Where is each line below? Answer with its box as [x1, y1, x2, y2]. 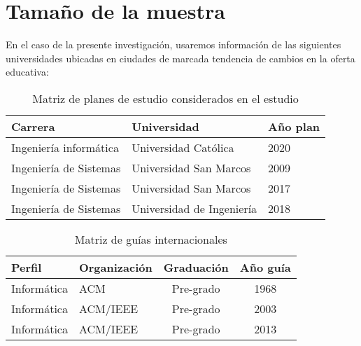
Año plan [268, 118, 320, 134]
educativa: [6, 64, 49, 79]
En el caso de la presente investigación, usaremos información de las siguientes [6, 37, 341, 52]
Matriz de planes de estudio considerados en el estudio [32, 90, 299, 106]
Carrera [11, 118, 55, 134]
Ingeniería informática [11, 139, 119, 155]
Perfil [11, 258, 42, 275]
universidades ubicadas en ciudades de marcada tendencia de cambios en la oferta [6, 50, 355, 65]
